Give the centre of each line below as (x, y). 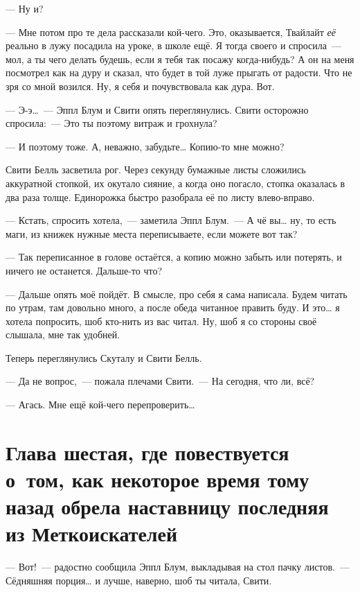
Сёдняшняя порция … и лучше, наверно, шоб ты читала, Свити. (139, 580)
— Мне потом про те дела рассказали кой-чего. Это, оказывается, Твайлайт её (171, 32)
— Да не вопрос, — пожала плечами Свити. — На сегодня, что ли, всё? (160, 381)
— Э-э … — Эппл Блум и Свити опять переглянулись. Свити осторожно (157, 109)
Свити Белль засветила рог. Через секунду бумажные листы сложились (156, 169)
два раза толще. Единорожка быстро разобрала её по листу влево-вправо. (160, 197)
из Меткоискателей (92, 533)
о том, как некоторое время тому (157, 479)
